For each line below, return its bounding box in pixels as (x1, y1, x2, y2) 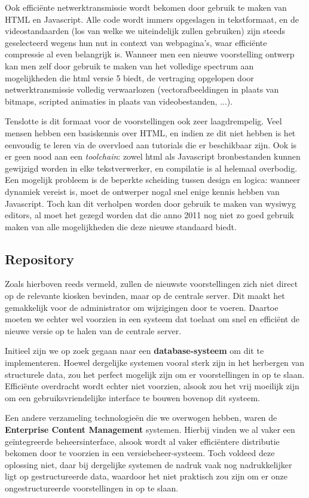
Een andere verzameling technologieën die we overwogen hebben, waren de (5, 411, 277, 424)
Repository (5, 249, 74, 268)
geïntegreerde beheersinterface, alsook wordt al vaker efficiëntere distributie (5, 435, 280, 447)
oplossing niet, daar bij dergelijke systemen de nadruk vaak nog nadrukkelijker (5, 458, 292, 470)
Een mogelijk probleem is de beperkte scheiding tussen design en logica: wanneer (5, 173, 301, 186)
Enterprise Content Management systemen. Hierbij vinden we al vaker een (5, 423, 295, 436)
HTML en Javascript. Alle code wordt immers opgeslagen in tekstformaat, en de (5, 13, 299, 25)
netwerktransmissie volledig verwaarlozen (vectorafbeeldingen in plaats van (5, 83, 279, 96)
